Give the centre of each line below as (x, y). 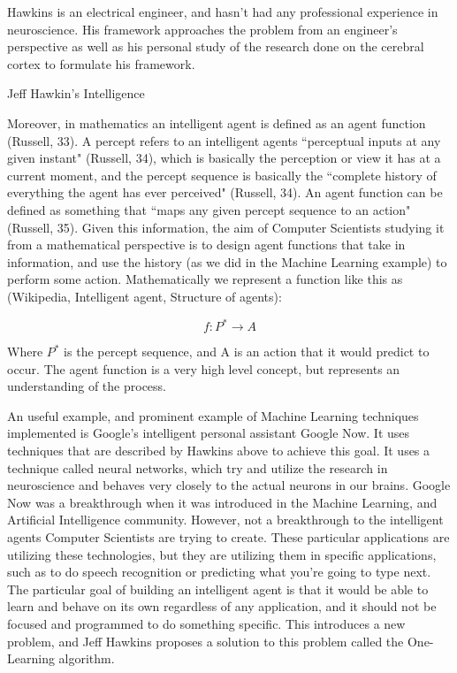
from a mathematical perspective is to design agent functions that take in (206, 245)
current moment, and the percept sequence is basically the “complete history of (222, 175)
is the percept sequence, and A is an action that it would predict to (247, 351)
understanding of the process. (87, 386)
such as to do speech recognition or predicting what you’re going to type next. (219, 572)
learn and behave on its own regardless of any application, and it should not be (222, 606)
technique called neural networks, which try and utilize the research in (198, 467)
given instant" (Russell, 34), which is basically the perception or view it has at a (224, 158)
